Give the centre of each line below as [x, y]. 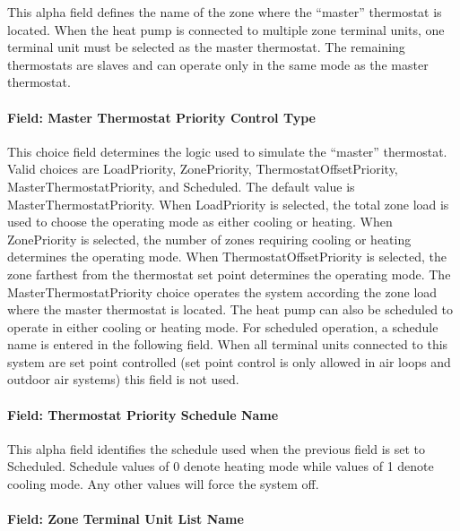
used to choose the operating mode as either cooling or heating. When [200, 222]
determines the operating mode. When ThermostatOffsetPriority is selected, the [227, 257]
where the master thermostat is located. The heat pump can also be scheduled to [230, 309]
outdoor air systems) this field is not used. [123, 379]
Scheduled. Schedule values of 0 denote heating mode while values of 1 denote [221, 466]
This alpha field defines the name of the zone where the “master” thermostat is [225, 12]
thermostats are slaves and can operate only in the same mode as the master [218, 64]
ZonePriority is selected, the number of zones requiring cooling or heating [209, 239]
